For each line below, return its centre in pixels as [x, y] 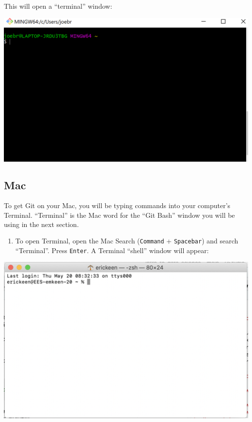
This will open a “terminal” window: [58, 6]
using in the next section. [41, 224]
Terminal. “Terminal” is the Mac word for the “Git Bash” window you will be [119, 215]
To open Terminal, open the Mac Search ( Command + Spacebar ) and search [127, 240]
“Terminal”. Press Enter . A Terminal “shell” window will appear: [112, 250]
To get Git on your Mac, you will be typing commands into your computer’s [117, 205]
